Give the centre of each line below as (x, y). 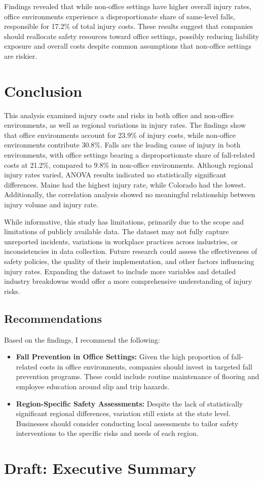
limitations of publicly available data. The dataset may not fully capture (117, 231)
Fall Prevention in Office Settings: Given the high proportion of (122, 357)
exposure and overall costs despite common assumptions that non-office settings (128, 46)
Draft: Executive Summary (100, 468)
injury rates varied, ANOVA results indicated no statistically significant (115, 175)
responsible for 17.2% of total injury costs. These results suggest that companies (129, 26)
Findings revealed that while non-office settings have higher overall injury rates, (128, 6)
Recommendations (53, 318)
